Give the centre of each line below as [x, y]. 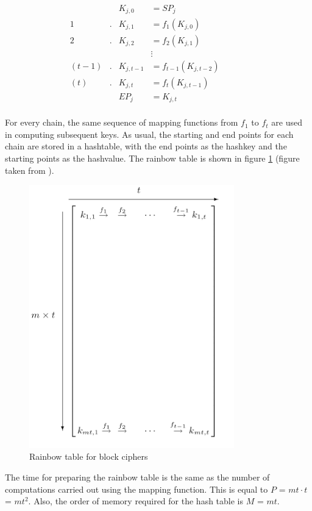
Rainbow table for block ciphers [89, 456]
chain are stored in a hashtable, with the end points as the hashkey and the [146, 146]
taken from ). [30, 170]
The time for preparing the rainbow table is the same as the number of [137, 477]
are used [287, 122]
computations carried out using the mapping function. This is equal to [136, 489]
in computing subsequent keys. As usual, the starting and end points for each [149, 134]
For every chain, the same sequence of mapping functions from [122, 122]
